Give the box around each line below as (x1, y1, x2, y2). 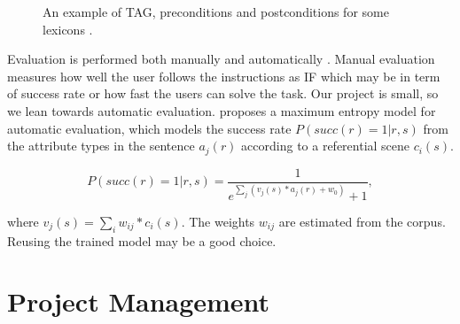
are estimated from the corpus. (278, 212, 446, 230)
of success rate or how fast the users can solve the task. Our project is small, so (7, 84, 439, 103)
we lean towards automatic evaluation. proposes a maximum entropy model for (7, 101, 436, 120)
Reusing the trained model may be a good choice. (7, 231, 277, 250)
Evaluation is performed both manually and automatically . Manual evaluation (7, 50, 435, 68)
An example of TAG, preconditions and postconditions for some (43, 3, 389, 20)
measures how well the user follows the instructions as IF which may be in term (7, 66, 441, 85)
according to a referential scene (241, 136, 410, 155)
